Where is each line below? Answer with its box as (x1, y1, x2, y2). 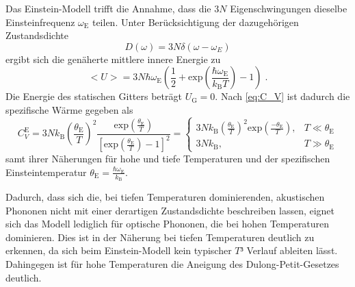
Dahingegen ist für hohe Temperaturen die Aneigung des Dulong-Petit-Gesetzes (5, 257, 339, 271)
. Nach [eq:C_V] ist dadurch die (215, 89, 350, 103)
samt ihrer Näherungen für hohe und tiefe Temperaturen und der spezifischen (5, 151, 330, 166)
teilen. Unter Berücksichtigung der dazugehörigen (92, 14, 299, 29)
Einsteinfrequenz (5, 14, 75, 29)
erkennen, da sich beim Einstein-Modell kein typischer (5, 243, 232, 258)
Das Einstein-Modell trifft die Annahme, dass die (5, 1, 211, 15)
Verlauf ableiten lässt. (246, 243, 338, 258)
